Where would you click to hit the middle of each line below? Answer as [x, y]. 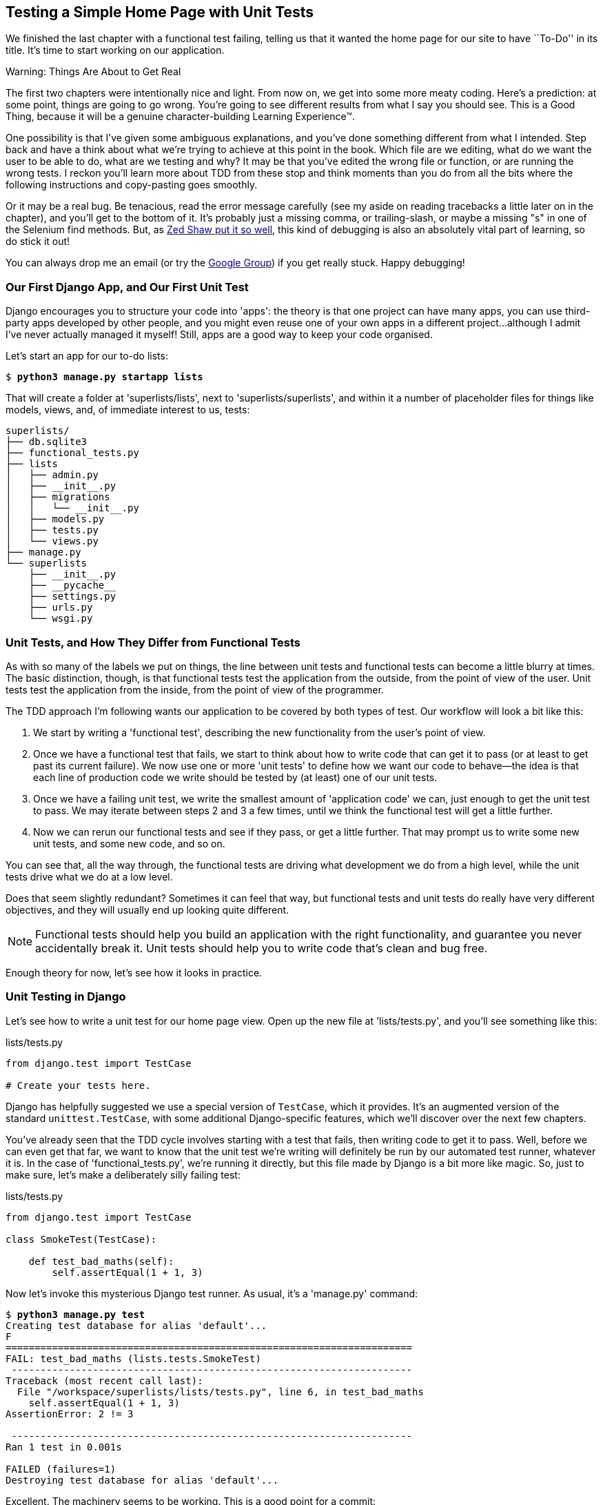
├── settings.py [72, 597]
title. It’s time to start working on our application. [115, 50]
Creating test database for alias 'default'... [136, 1325]
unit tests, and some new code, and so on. [129, 843]
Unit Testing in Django [66, 997]
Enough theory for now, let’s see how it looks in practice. [134, 972]
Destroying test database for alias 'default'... [142, 1480]
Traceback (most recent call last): [104, 1380]
